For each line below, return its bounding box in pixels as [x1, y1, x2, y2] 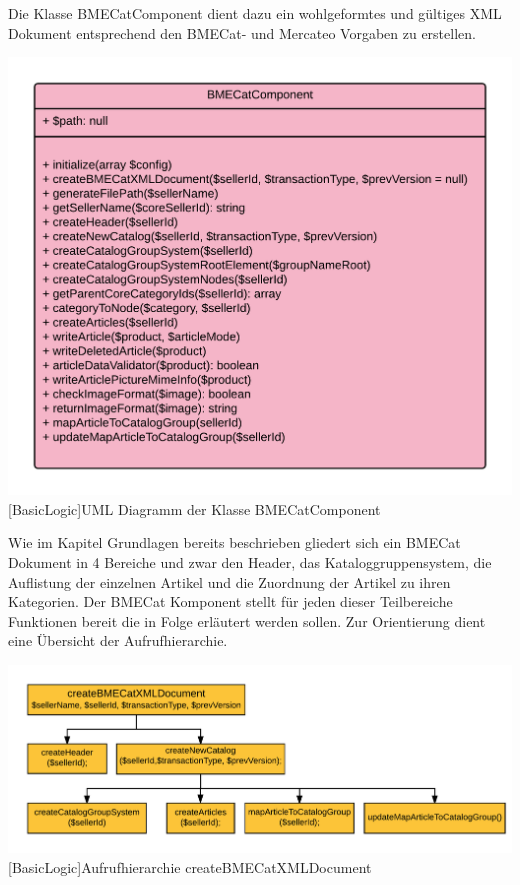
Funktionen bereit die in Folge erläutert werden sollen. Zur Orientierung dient [8, 610, 486, 631]
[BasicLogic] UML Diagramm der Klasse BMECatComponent [8, 498, 381, 519]
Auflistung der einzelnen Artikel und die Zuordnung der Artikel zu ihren [8, 571, 451, 592]
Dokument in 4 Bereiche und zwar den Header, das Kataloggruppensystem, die [8, 551, 492, 572]
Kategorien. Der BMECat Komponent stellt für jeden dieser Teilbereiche [8, 591, 453, 612]
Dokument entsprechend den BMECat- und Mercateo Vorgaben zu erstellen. [8, 22, 476, 43]
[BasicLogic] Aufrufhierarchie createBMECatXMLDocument [8, 856, 372, 877]
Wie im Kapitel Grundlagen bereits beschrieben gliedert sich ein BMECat [8, 532, 461, 553]
